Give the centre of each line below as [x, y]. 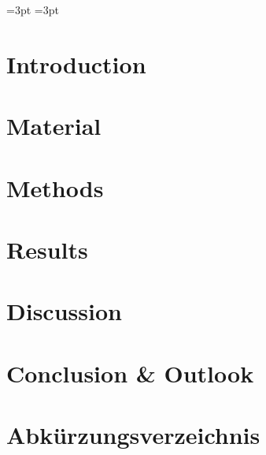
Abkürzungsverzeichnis [133, 435]
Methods [55, 187]
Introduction [76, 63]
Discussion [64, 311]
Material [54, 126]
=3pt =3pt [33, 9]
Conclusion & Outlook [130, 373]
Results [47, 249]
